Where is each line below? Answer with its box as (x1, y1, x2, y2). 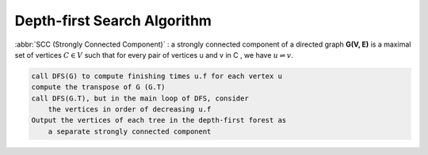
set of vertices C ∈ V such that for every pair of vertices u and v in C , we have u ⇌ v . (14, 50, 293, 59)
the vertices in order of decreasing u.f (48, 105, 212, 114)
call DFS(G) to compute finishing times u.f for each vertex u (31, 71, 283, 81)
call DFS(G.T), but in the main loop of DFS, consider (31, 93, 249, 103)
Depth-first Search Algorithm (14, 12, 212, 29)
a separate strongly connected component (48, 127, 212, 136)
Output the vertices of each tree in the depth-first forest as (31, 115, 287, 125)
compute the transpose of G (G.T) (31, 83, 166, 92)
